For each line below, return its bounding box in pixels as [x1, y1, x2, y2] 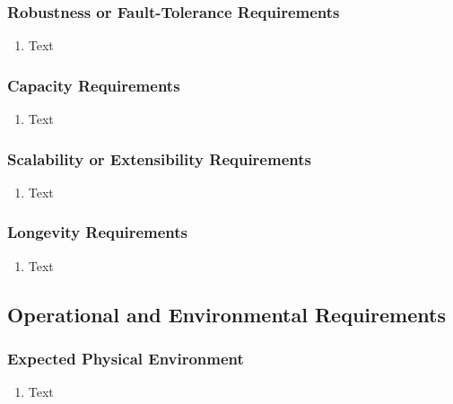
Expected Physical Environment [7, 347, 244, 369]
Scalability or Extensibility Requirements [7, 147, 311, 170]
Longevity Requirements [7, 221, 188, 243]
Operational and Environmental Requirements [7, 300, 446, 328]
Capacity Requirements [7, 74, 180, 96]
